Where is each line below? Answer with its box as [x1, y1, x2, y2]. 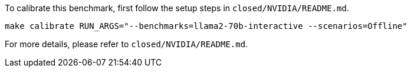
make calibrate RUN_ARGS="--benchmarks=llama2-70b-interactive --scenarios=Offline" [5, 21, 407, 31]
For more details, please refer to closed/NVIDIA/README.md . [5, 39, 248, 49]
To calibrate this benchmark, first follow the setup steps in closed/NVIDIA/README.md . [5, 3, 349, 13]
